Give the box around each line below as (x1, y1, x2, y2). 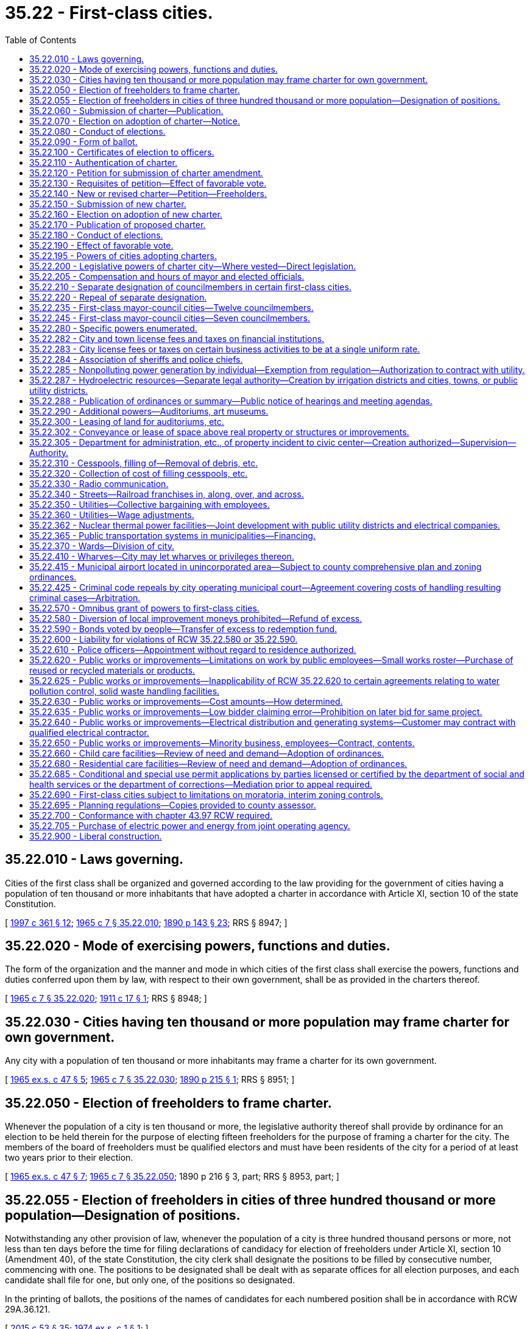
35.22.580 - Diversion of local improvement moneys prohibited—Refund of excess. (29, 613, 362, 624)
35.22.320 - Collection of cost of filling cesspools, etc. (29, 468, 248, 479)
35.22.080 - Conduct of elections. (29, 126, 166, 137)
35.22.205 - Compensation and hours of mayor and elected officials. (29, 271, 305, 282)
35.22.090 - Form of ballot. (29, 136, 138, 147)
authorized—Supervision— (408, 436, 517, 447)
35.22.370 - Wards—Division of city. (29, 540, 174, 551)
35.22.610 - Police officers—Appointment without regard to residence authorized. (29, 644, 356, 655)
